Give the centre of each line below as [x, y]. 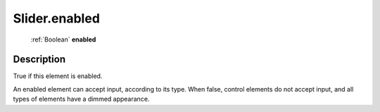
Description [39, 60]
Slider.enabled [56, 18]
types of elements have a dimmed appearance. [81, 99]
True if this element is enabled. [58, 76]
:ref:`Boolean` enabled [63, 39]
